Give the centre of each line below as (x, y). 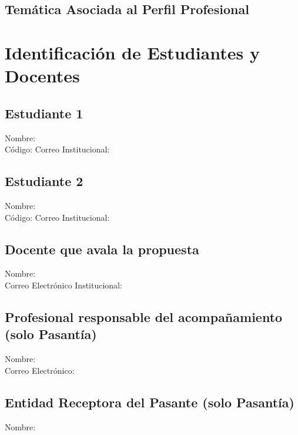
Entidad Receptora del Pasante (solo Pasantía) (150, 402)
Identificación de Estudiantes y (132, 52)
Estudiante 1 (44, 113)
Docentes (42, 76)
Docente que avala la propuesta (102, 249)
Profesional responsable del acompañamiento (144, 316)
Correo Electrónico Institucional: (63, 285)
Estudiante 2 (44, 181)
